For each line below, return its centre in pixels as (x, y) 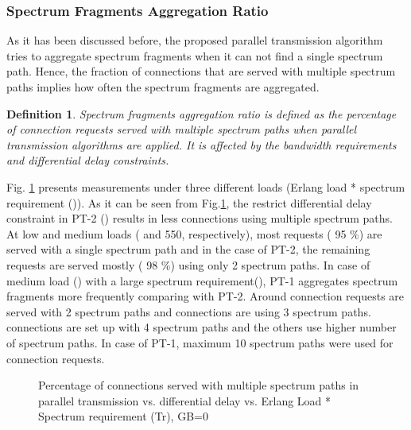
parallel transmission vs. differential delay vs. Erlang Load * (185, 400)
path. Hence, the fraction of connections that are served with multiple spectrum (201, 71)
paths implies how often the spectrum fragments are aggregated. (163, 87)
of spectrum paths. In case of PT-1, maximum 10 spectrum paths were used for (200, 342)
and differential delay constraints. (88, 160)
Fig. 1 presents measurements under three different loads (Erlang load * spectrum (206, 186)
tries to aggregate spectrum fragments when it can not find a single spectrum (195, 55)
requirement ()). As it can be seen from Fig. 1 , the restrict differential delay (189, 202)
